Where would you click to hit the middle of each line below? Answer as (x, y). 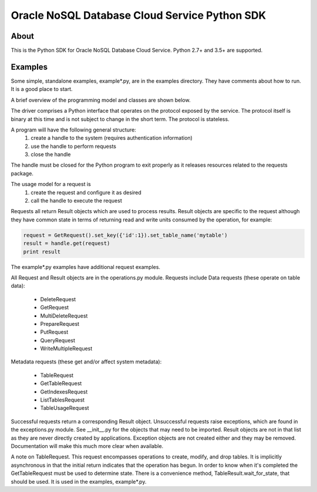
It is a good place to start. (42, 89)
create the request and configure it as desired (86, 192)
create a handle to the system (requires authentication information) (112, 138)
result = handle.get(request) (67, 243)
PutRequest (54, 332)
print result (42, 252)
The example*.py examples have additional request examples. (86, 267)
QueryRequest (58, 340)
